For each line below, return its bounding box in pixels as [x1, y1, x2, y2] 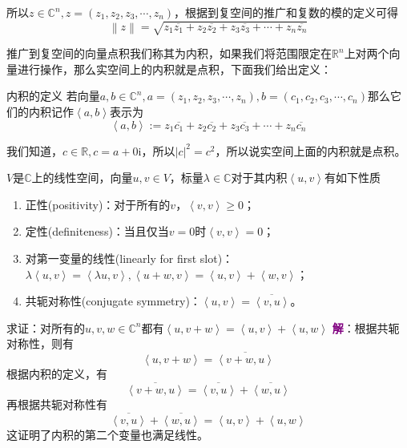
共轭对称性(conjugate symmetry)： [25, 293, 201, 309]
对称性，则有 [6, 335, 74, 352]
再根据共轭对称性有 [6, 395, 107, 412]
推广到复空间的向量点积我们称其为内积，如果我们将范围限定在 [6, 45, 332, 62]
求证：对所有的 [6, 319, 85, 336]
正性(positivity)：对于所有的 [25, 196, 171, 212]
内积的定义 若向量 [6, 87, 100, 104]
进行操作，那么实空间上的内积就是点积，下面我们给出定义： [17, 60, 332, 77]
